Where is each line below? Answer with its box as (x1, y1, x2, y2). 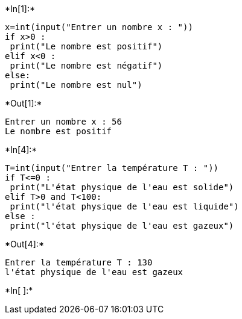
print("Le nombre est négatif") (10, 61, 163, 70)
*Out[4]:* (5, 239, 44, 249)
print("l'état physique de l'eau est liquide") (10, 202, 239, 211)
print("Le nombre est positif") (10, 42, 163, 51)
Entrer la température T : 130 (5, 258, 153, 267)
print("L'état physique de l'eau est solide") (10, 182, 234, 192)
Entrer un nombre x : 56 (5, 117, 122, 126)
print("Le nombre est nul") (10, 80, 142, 90)
